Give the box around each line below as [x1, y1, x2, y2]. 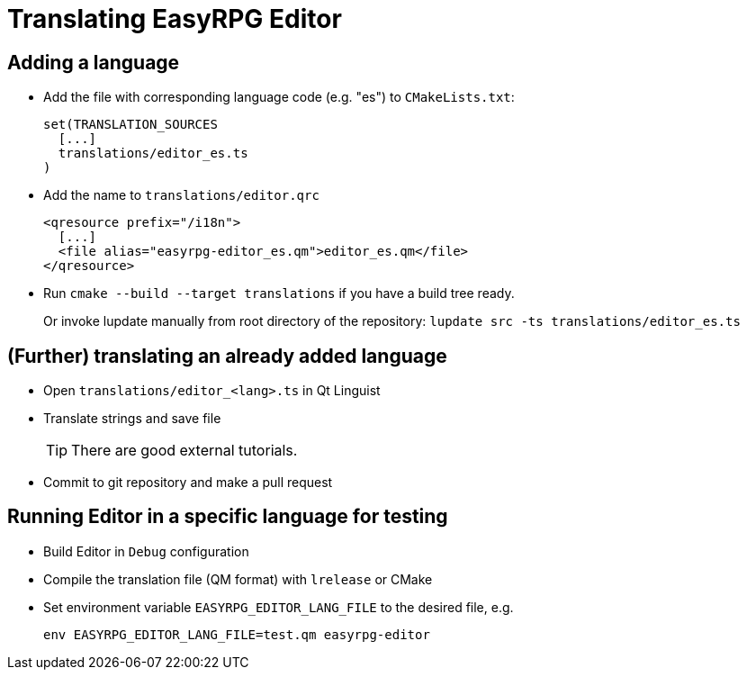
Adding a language [7, 50, 180, 74]
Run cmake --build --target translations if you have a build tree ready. [43, 285, 515, 302]
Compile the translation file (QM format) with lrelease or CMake [43, 571, 433, 587]
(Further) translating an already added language [7, 344, 447, 367]
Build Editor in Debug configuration [43, 543, 249, 559]
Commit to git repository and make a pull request [43, 474, 333, 491]
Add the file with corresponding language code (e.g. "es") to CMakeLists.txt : [43, 89, 515, 105]
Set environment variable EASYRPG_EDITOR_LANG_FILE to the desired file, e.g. [43, 599, 514, 615]
